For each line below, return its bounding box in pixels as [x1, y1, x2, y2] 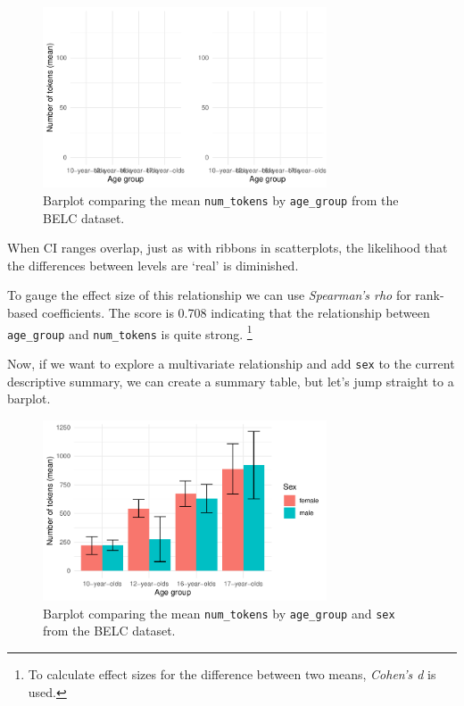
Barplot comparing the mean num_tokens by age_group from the [43, 190, 399, 209]
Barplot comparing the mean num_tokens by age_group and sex [43, 603, 395, 622]
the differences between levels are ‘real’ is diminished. [7, 255, 299, 274]
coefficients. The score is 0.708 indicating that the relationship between [41, 303, 430, 321]
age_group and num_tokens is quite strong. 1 [7, 321, 253, 343]
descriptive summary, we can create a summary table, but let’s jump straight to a [7, 371, 454, 390]
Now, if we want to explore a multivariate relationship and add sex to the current [7, 353, 455, 372]
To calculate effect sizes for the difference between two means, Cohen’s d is [28, 664, 436, 683]
